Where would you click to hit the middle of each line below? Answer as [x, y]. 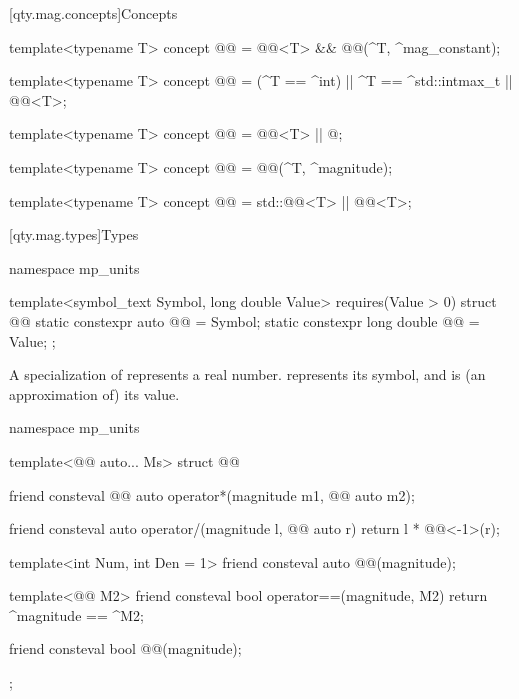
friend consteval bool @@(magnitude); [125, 648]
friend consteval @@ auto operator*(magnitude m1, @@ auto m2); [212, 494]
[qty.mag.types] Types [74, 234]
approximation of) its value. [94, 393]
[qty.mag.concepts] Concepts [93, 13]
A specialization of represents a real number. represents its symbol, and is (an [247, 374]
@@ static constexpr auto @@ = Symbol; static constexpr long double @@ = [244, 320]
